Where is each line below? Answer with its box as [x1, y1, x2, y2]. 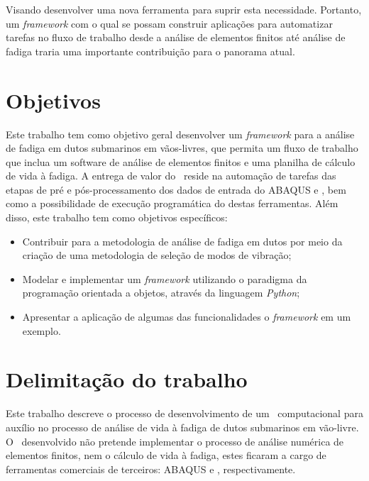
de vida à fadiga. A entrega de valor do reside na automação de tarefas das [6, 168, 336, 183]
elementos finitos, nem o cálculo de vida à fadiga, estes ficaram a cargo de [6, 448, 326, 463]
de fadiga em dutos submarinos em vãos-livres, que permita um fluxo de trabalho [6, 140, 358, 155]
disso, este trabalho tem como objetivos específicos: [6, 210, 228, 225]
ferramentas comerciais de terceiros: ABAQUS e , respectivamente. [6, 461, 296, 476]
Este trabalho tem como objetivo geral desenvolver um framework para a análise [6, 126, 355, 141]
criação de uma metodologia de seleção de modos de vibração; [22, 248, 292, 262]
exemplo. [22, 323, 61, 338]
